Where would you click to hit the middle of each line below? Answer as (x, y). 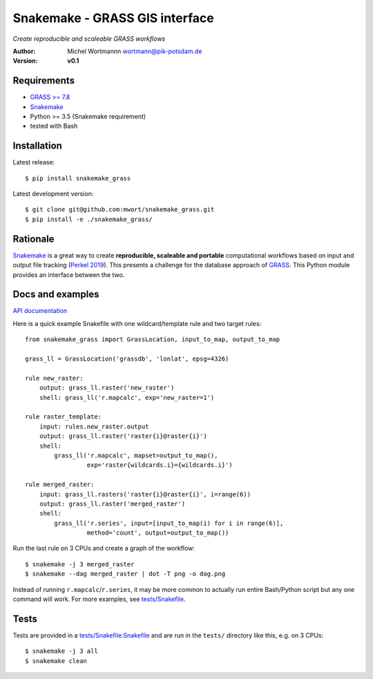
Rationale (34, 239)
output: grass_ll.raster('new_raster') (107, 388)
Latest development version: (53, 194)
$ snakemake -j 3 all (61, 651)
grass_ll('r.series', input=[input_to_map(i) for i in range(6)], (169, 523)
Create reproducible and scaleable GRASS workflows (89, 39)
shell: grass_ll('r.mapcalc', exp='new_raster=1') (127, 398)
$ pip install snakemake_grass (78, 178)
